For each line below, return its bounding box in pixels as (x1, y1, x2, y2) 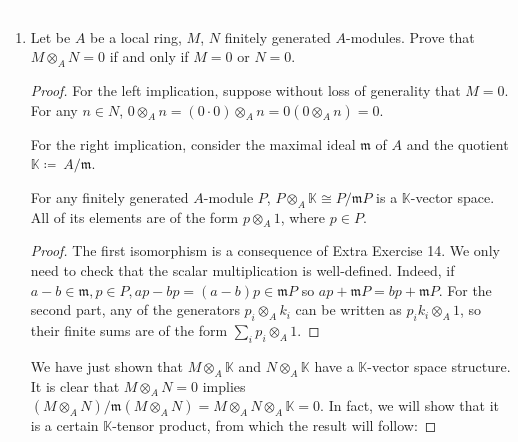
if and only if (109, 46, 189, 67)
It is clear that (30, 375, 120, 396)
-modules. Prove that (346, 26, 475, 47)
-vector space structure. (367, 355, 511, 376)
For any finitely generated (30, 186, 189, 207)
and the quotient (406, 133, 509, 154)
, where (280, 206, 326, 227)
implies (202, 375, 246, 396)
